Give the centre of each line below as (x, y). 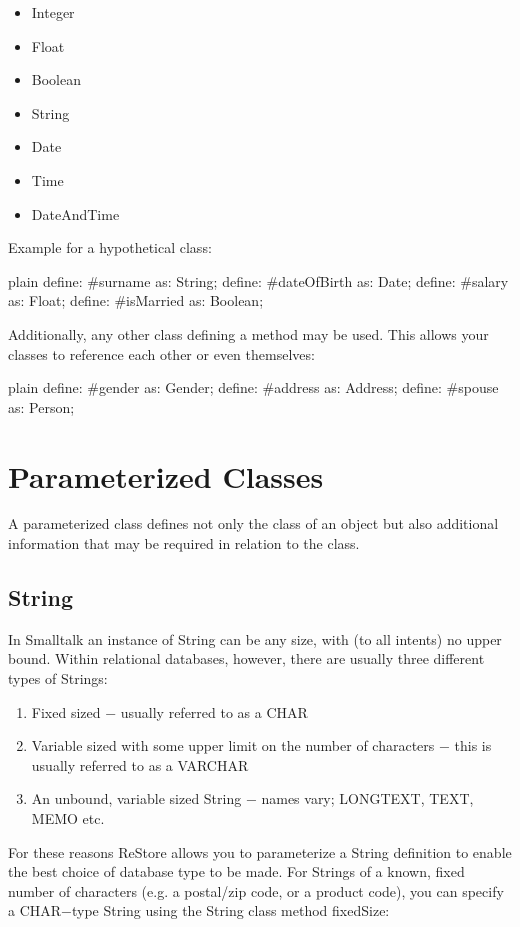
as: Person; (41, 406)
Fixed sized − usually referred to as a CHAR (169, 711)
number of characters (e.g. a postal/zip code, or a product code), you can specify (256, 890)
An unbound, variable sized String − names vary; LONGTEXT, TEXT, (252, 798)
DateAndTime (75, 213)
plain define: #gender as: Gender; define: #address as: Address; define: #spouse (253, 387)
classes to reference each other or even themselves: (161, 353)
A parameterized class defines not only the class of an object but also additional (253, 523)
